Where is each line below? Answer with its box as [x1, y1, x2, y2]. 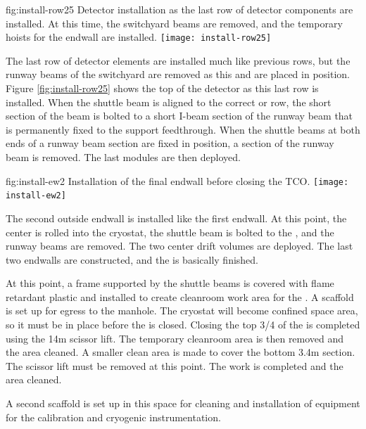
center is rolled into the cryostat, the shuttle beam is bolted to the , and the [6, 224, 334, 239]
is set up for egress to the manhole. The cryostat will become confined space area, [6, 303, 358, 318]
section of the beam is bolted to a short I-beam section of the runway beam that [6, 108, 353, 123]
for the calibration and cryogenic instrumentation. [6, 409, 221, 424]
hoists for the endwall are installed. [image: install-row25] [6, 30, 272, 44]
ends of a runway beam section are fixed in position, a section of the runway [6, 136, 334, 151]
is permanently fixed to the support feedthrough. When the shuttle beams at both [6, 122, 360, 136]
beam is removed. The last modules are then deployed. [6, 150, 241, 164]
